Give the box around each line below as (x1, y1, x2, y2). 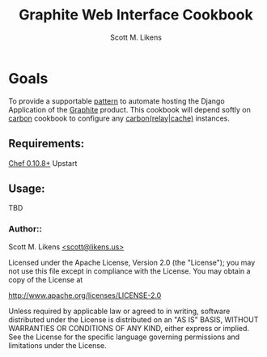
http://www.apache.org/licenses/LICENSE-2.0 (8, 290, 162, 300)
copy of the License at (8, 274, 83, 284)
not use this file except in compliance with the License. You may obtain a (8, 266, 251, 276)
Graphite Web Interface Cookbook (19, 6, 253, 24)
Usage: (8, 181, 46, 195)
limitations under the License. (8, 340, 107, 350)
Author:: (8, 223, 43, 235)
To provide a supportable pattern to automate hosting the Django (8, 96, 225, 106)
